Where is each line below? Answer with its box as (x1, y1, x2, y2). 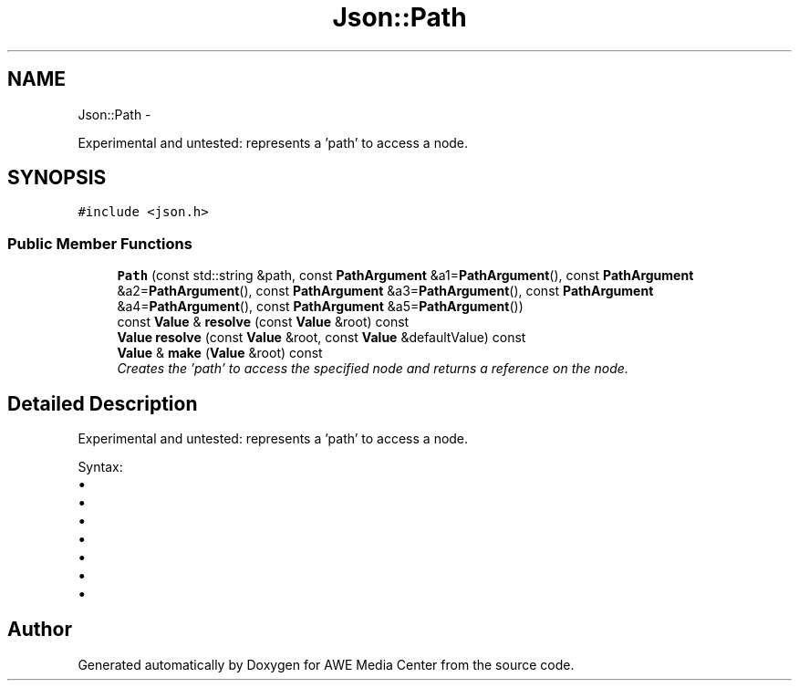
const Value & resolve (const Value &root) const (117, 314, 410, 330)
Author (7, 618, 72, 641)
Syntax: (78, 459, 123, 475)
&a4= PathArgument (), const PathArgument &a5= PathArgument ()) (117, 298, 524, 315)
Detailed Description (7, 391, 198, 415)
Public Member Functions (7, 234, 192, 253)
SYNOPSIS (7, 166, 107, 190)
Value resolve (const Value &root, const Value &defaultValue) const (117, 329, 526, 346)
